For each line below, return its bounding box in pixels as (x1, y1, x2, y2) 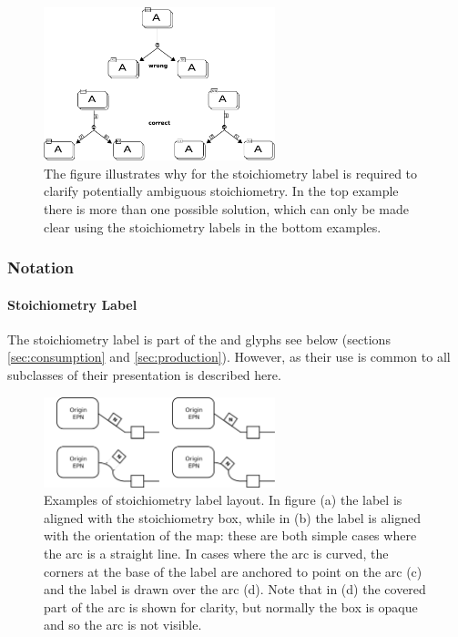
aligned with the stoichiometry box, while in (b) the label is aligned (44, 508, 421, 527)
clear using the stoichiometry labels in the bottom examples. (44, 217, 382, 236)
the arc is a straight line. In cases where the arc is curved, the (44, 544, 389, 563)
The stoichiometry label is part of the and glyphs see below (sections (7, 329, 391, 348)
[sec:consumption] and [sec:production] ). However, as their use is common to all (7, 347, 451, 366)
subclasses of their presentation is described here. (7, 365, 281, 384)
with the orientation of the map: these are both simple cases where (44, 526, 417, 545)
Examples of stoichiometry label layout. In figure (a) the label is (44, 490, 402, 509)
